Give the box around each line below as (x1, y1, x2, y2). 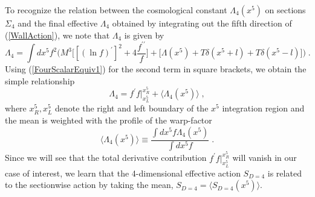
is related (267, 166, 302, 179)
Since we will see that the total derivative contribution (5, 151, 207, 164)
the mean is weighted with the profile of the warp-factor (5, 113, 212, 126)
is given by (124, 28, 164, 41)
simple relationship (5, 74, 75, 87)
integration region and (222, 102, 305, 114)
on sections (265, 4, 306, 16)
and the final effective (18, 17, 98, 29)
